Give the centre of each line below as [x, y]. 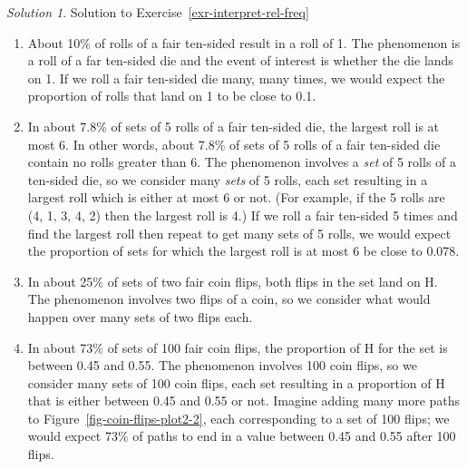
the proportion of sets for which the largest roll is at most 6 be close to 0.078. [243, 251]
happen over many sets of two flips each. [140, 316]
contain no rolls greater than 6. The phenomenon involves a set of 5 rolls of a [242, 162]
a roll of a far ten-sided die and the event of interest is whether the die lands [240, 60]
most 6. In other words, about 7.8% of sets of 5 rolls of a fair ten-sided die [234, 144]
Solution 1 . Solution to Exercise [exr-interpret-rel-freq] [158, 12]
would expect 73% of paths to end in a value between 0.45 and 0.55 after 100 [242, 436]
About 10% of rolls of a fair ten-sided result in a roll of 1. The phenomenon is [244, 42]
